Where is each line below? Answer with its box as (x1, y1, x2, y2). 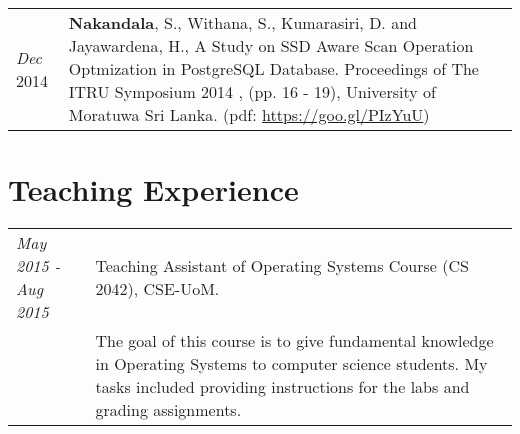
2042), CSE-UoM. (95, 277, 220, 301)
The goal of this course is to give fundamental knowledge (95, 329, 494, 353)
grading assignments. (95, 398, 242, 422)
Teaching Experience (8, 169, 299, 210)
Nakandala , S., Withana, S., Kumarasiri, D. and (68, 11, 417, 34)
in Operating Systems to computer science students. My (95, 352, 488, 376)
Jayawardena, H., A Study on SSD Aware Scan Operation (68, 34, 474, 57)
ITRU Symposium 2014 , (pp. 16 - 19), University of (68, 80, 436, 103)
